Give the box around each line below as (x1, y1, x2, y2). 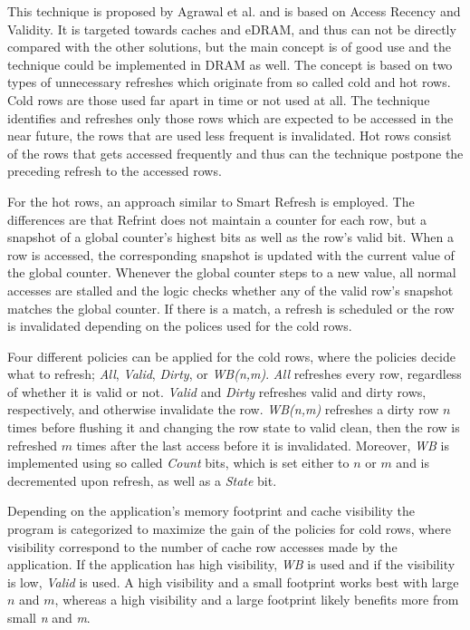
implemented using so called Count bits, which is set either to (7, 453, 350, 472)
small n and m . (7, 608, 91, 626)
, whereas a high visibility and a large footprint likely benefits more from (54, 590, 459, 609)
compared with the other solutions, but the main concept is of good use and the (7, 37, 451, 56)
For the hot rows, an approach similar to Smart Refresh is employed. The (7, 191, 415, 210)
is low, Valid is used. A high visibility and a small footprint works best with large (7, 572, 459, 591)
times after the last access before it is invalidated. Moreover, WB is (76, 435, 449, 454)
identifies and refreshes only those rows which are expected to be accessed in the (7, 108, 454, 127)
